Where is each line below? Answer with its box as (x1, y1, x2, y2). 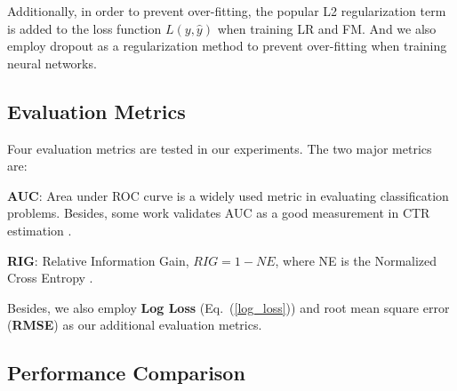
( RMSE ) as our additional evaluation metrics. (7, 315, 262, 334)
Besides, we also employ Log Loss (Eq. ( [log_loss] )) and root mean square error (7, 298, 450, 316)
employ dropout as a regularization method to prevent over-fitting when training (7, 36, 447, 55)
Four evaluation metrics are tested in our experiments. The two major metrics (7, 139, 432, 157)
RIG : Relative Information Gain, (7, 251, 189, 269)
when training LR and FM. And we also (217, 19, 437, 37)
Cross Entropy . (7, 268, 93, 287)
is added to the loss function (7, 19, 162, 37)
